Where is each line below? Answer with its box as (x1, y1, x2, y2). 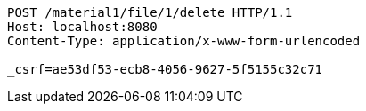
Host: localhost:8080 (7, 20, 158, 34)
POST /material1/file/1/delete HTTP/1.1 (7, 5, 293, 20)
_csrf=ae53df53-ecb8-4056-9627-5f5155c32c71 (7, 62, 323, 76)
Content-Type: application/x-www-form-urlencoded (7, 34, 361, 48)
